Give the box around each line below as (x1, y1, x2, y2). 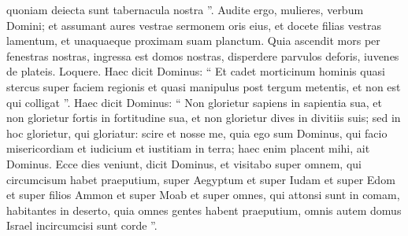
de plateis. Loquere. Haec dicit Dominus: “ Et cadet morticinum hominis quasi (6, 63, 385, 79)
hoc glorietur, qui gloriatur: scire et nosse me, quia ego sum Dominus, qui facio (6, 124, 388, 141)
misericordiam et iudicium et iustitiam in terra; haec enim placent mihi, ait (6, 140, 370, 157)
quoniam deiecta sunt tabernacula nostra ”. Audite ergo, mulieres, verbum (6, 2, 364, 17)
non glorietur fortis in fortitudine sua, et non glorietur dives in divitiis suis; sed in (6, 109, 401, 126)
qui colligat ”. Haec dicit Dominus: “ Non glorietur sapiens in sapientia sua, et (6, 94, 383, 110)
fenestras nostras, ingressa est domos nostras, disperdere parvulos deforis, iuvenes (6, 47, 399, 64)
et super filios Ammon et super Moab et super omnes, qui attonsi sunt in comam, (6, 186, 400, 203)
